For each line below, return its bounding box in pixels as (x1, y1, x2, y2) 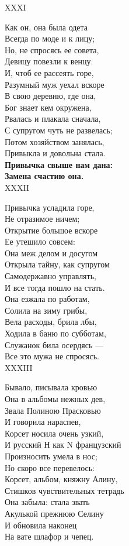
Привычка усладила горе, (5, 201, 95, 213)
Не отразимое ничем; (5, 212, 80, 225)
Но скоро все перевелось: (5, 461, 95, 473)
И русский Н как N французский (5, 438, 121, 451)
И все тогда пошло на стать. (5, 281, 105, 293)
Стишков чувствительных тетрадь (5, 484, 124, 496)
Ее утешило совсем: (5, 235, 75, 248)
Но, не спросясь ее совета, (5, 43, 99, 56)
